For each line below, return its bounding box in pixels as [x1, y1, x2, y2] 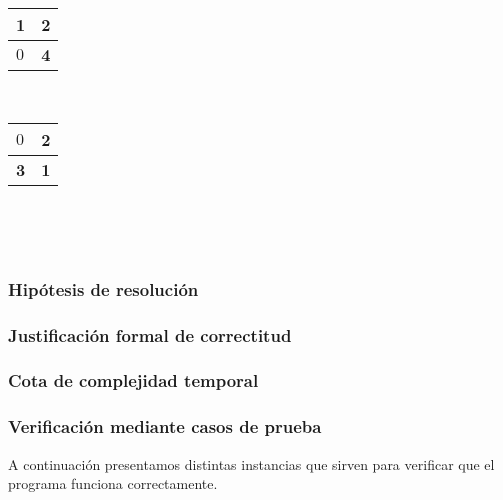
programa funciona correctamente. [8, 473, 218, 494]
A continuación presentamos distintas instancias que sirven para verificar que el [8, 453, 495, 474]
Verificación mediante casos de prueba [8, 414, 322, 439]
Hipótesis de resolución [8, 276, 199, 301]
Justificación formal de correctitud [8, 322, 292, 347]
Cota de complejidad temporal [8, 368, 259, 393]
